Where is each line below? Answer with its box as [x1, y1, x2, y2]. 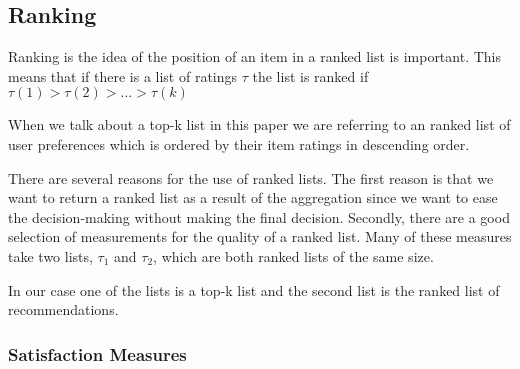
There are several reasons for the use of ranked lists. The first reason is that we [8, 167, 494, 188]
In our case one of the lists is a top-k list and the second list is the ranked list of [8, 279, 500, 300]
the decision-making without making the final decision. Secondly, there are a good [8, 206, 510, 227]
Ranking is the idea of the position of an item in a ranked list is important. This [8, 46, 502, 67]
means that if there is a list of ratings [8, 65, 238, 86]
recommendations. [8, 299, 119, 320]
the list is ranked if [252, 65, 369, 86]
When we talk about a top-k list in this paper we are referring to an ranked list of [8, 114, 511, 135]
